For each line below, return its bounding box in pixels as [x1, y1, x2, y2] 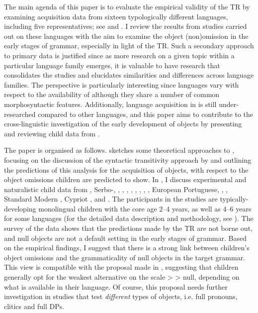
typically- [220, 194, 249, 204]
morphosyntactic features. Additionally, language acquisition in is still [4, 99, 217, 109]
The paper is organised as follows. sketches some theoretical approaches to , [4, 145, 235, 155]
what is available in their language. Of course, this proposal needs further [4, 281, 228, 292]
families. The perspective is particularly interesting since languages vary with [4, 79, 239, 90]
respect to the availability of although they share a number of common [4, 89, 220, 100]
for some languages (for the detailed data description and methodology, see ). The [4, 213, 254, 223]
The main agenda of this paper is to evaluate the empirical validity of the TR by [4, 1, 250, 11]
